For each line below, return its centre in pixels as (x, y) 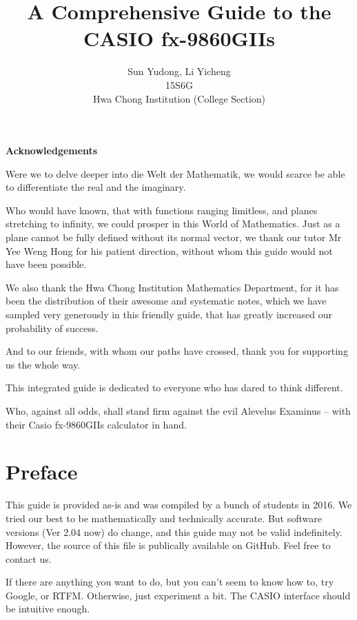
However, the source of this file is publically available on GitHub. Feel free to (168, 545)
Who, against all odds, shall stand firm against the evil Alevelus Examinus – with (178, 411)
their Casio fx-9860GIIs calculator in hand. (96, 424)
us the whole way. (43, 364)
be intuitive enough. (48, 609)
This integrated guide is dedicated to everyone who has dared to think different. (174, 387)
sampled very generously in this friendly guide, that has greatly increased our (169, 314)
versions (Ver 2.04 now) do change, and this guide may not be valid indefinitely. (174, 531)
